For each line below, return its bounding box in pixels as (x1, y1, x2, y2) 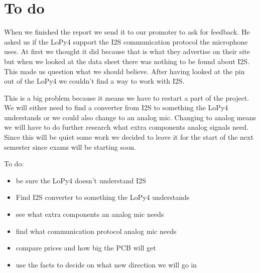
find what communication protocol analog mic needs (16, 225, 177, 236)
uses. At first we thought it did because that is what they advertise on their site (4, 46, 250, 57)
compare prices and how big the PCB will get (16, 242, 156, 253)
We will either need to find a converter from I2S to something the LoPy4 (4, 102, 228, 113)
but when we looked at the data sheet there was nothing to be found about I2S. (4, 56, 250, 66)
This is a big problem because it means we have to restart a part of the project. (4, 92, 249, 103)
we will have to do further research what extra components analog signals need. (4, 122, 248, 132)
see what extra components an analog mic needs (16, 209, 164, 219)
